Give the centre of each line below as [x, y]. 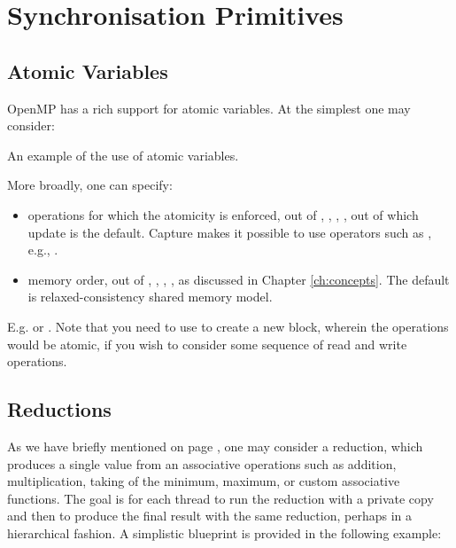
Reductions [59, 409]
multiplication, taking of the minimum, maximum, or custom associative [204, 481]
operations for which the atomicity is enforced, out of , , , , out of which [223, 214]
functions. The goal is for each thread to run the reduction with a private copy [220, 498]
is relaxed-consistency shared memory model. [150, 297]
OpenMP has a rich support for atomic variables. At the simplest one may [209, 108]
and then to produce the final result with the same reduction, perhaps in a [209, 516]
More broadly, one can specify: [90, 185]
